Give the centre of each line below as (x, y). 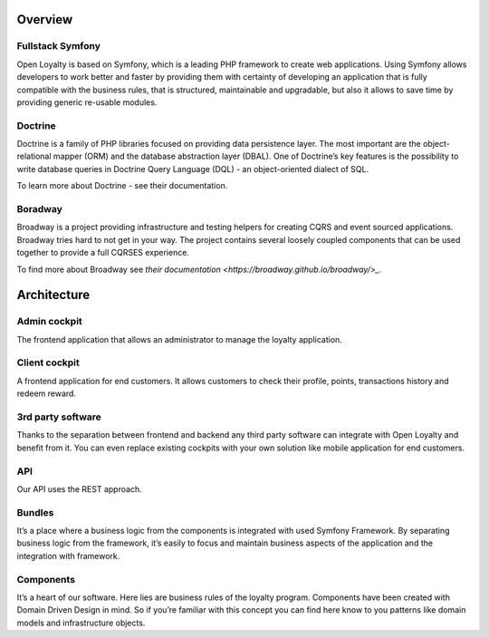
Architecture (53, 295)
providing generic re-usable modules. (87, 102)
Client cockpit (48, 362)
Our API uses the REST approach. (79, 488)
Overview (45, 19)
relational (34, 156)
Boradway (40, 209)
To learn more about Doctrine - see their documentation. (122, 186)
